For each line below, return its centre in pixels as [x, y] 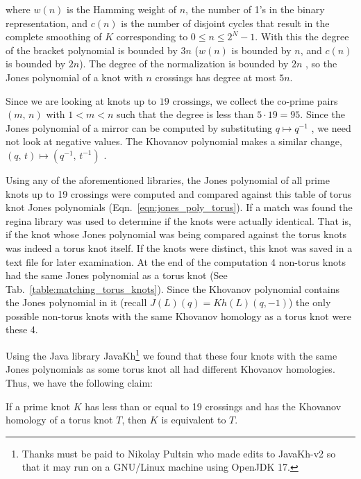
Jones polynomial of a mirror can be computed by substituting [139, 127]
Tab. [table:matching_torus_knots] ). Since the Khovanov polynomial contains [173, 288]
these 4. [22, 329]
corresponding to [152, 36]
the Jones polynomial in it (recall [76, 302]
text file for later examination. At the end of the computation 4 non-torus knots [176, 261]
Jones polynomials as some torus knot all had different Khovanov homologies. [170, 369]
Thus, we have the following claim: [79, 382]
